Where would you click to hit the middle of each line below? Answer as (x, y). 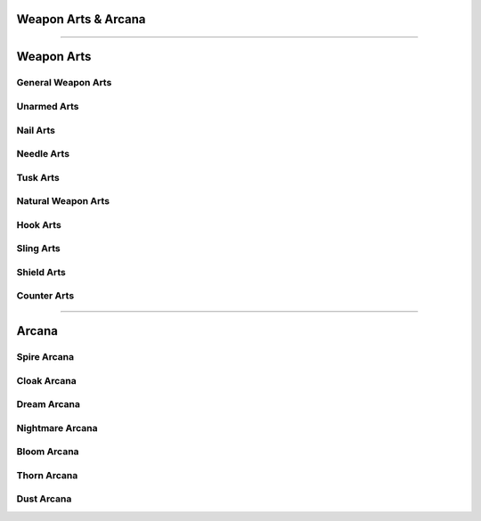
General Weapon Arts (64, 83)
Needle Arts (43, 154)
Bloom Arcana (48, 452)
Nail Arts (36, 130)
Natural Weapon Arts (63, 201)
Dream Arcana (48, 404)
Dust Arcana (44, 499)
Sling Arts (39, 248)
